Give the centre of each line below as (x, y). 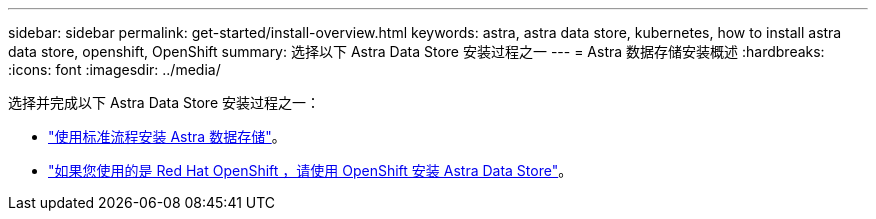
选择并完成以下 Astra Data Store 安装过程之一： (164, 102)
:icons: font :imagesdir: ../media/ (114, 69)
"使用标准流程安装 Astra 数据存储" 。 (167, 136)
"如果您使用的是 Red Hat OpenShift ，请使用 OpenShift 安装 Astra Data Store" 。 (310, 170)
